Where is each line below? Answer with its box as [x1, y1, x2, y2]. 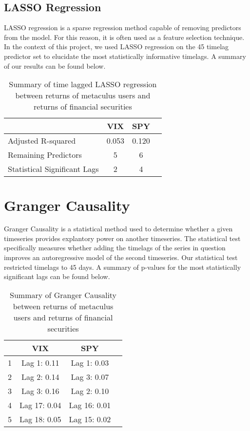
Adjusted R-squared [8, 135, 76, 147]
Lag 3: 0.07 [71, 371, 109, 382]
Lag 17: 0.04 [19, 399, 61, 411]
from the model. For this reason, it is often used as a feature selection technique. [4, 32, 245, 42]
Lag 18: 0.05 [19, 413, 61, 425]
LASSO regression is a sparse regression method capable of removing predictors [4, 22, 241, 33]
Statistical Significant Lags [8, 163, 99, 175]
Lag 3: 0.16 [21, 385, 59, 396]
